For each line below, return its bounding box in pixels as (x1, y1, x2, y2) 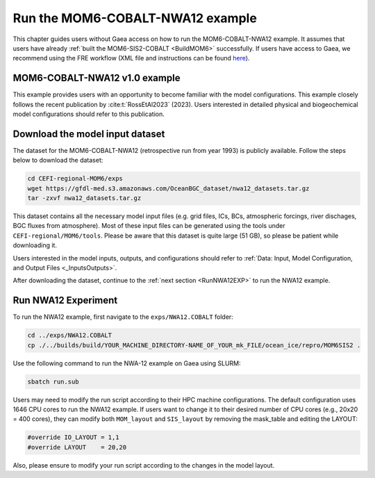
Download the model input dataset (12, 128, 165, 140)
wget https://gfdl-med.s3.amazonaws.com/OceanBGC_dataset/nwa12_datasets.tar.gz (27, 184, 310, 192)
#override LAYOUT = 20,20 (27, 443, 127, 451)
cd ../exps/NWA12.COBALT (27, 331, 112, 340)
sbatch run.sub (27, 377, 79, 386)
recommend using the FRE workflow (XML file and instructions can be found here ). (12, 54, 250, 63)
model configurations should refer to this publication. (12, 110, 165, 118)
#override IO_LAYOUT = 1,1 (27, 434, 119, 441)
